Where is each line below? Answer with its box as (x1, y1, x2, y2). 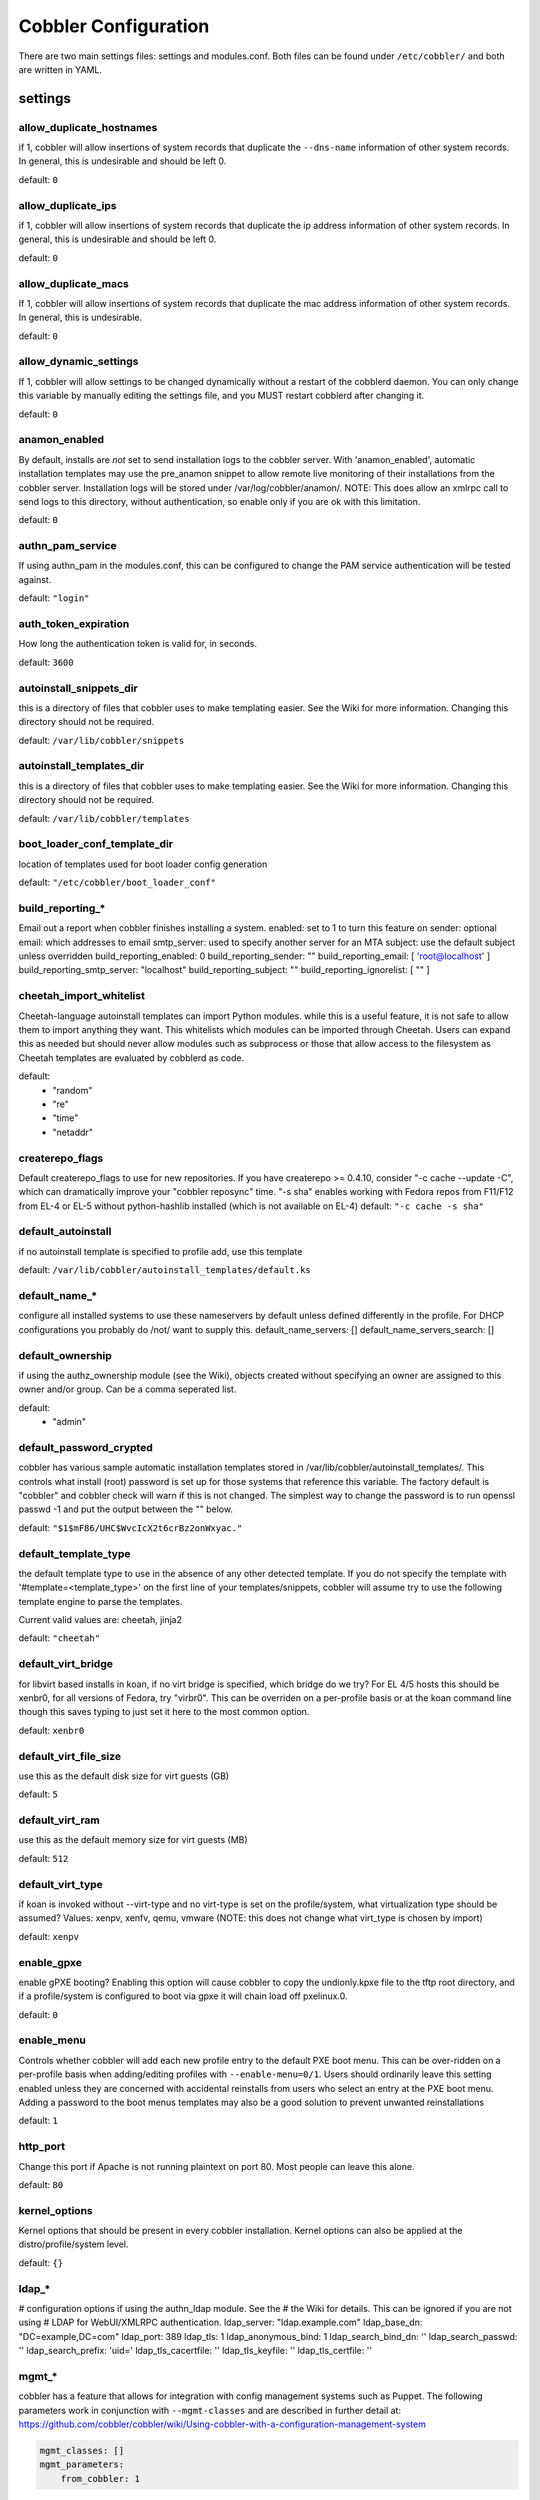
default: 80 (18, 2178, 64, 2190)
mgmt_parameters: (39, 2459, 125, 2470)
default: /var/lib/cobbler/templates (18, 812, 190, 824)
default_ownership (18, 1348, 112, 1362)
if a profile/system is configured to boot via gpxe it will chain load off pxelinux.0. (18, 1990, 349, 2002)
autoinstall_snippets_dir (18, 681, 139, 695)
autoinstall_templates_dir (18, 759, 145, 773)
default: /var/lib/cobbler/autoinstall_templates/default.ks (18, 1264, 311, 1276)
